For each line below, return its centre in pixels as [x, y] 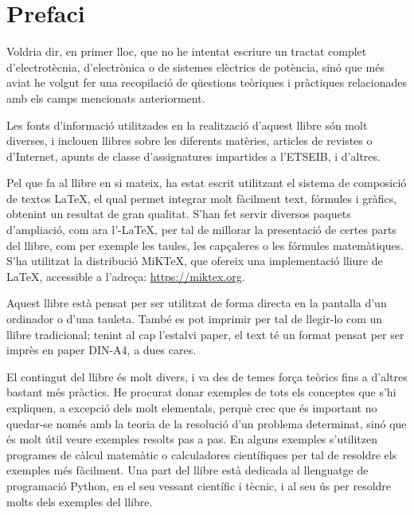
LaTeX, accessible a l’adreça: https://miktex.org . [126, 276]
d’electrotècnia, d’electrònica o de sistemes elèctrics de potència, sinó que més [195, 66]
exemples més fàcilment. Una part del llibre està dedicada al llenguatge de [187, 470]
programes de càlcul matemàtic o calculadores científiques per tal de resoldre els [202, 454]
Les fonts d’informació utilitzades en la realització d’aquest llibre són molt [187, 125]
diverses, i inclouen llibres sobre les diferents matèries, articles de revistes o [189, 140]
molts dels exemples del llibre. [80, 501]
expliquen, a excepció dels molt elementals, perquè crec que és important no [192, 408]
